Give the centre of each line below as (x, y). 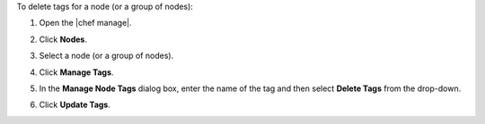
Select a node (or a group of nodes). (106, 56)
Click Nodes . (63, 39)
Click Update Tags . (75, 105)
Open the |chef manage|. (85, 23)
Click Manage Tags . (76, 72)
